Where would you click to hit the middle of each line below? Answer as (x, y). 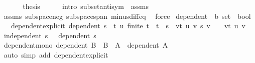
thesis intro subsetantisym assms (86, 6)
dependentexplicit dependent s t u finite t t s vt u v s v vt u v (128, 26)
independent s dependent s (50, 35)
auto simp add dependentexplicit (56, 54)
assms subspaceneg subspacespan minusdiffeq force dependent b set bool (127, 16)
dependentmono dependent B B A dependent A (86, 45)
